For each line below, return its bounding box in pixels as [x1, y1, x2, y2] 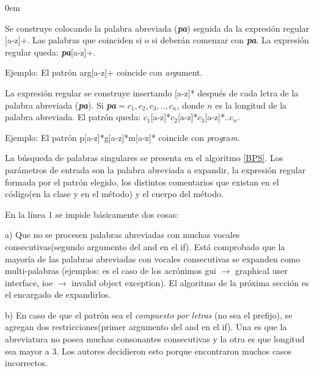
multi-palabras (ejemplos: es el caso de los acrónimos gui [5, 264, 216, 277]
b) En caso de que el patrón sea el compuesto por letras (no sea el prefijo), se [5, 308, 293, 321]
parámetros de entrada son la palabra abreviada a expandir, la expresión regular [5, 163, 306, 176]
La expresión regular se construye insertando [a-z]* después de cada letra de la [5, 86, 299, 99]
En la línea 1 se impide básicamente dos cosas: [5, 207, 179, 220]
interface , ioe [5, 276, 53, 289]
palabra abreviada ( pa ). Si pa [5, 98, 117, 111]
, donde [177, 98, 205, 111]
